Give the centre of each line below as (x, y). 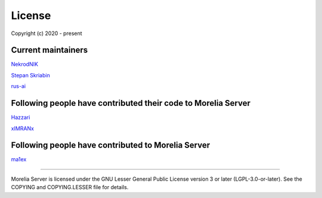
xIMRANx (22, 128)
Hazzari (21, 117)
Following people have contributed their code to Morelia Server (131, 103)
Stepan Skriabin (30, 75)
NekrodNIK (25, 64)
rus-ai (18, 86)
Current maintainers (49, 50)
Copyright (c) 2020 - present (47, 33)
